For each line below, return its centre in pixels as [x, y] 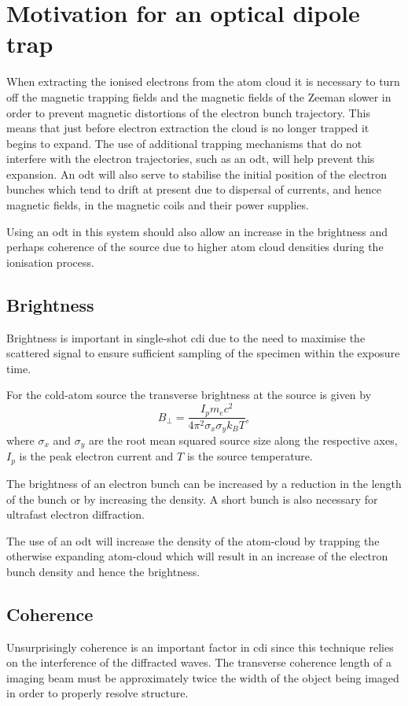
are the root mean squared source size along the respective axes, [243, 440]
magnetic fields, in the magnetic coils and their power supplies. [158, 205]
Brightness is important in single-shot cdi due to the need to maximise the [186, 337]
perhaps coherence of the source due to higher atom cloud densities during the [195, 247]
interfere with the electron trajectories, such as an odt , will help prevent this [191, 159]
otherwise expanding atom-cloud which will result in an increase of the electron [197, 556]
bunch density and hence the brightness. [103, 571]
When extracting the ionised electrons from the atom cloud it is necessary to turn [203, 81]
